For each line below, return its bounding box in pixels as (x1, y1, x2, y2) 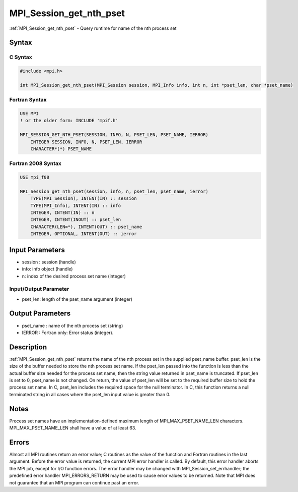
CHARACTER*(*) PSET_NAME (30, 146, 92, 151)
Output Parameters (9, 309, 70, 318)
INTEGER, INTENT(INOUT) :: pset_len (30, 217, 121, 223)
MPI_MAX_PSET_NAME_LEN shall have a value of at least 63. (9, 425, 136, 431)
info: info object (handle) (22, 266, 73, 272)
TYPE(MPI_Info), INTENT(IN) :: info (30, 202, 121, 208)
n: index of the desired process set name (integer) (22, 273, 126, 279)
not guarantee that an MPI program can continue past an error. (9, 479, 139, 485)
